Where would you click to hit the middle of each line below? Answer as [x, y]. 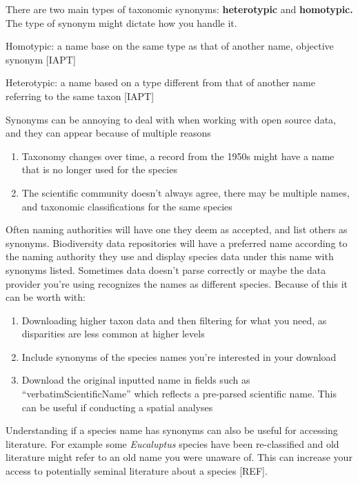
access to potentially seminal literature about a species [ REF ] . [137, 471]
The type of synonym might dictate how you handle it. [121, 22]
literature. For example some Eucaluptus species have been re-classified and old [172, 443]
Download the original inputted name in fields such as [136, 380]
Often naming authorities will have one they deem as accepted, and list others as [177, 229]
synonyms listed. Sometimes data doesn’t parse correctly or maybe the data [166, 269]
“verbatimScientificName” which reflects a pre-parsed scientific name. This [179, 394]
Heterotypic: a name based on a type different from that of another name [160, 82]
